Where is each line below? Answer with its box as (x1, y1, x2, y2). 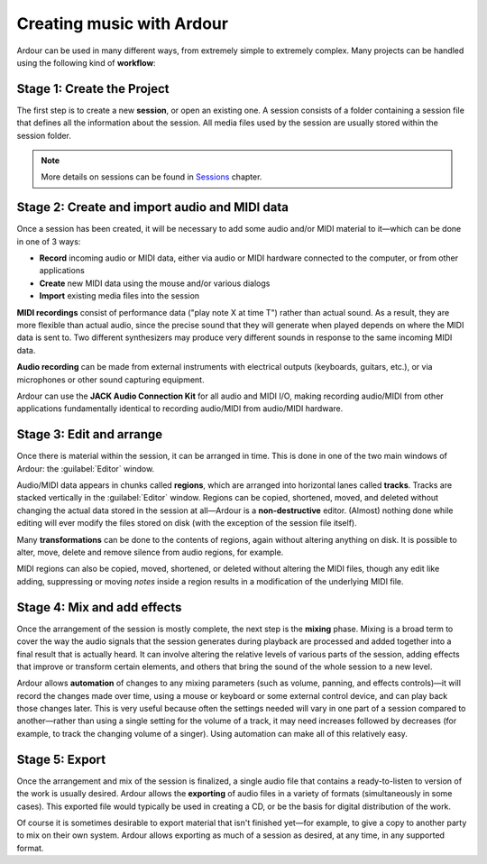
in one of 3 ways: (16, 235, 81, 247)
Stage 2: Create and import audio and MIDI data (16, 199, 289, 216)
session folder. (16, 130, 72, 141)
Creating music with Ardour (16, 14, 229, 33)
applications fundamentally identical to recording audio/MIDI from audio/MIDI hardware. (16, 403, 344, 414)
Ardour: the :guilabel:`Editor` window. (16, 463, 155, 473)
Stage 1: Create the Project (16, 81, 170, 97)
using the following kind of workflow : (16, 57, 156, 68)
